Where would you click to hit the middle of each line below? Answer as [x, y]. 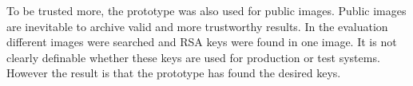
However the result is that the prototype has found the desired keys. [174, 73]
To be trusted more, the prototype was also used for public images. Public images [206, 10]
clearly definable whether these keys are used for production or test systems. [193, 57]
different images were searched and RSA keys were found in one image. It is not [202, 42]
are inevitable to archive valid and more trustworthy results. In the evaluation [197, 26]
